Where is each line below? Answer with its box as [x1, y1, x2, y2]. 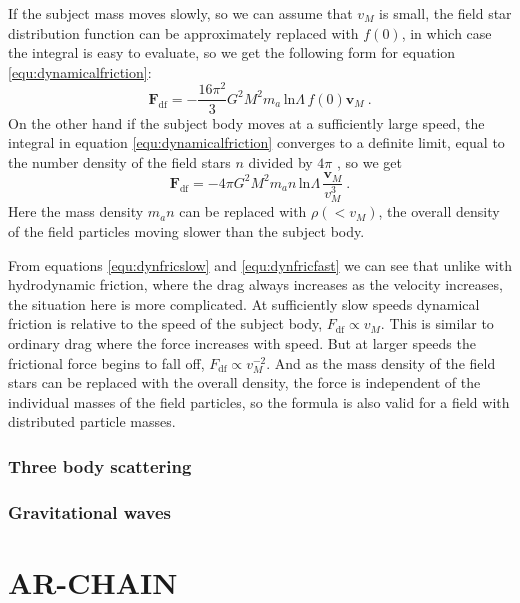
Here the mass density [8, 201, 144, 222]
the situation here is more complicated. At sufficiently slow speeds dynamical [8, 293, 480, 314]
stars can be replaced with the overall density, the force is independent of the [8, 372, 481, 393]
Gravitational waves [8, 499, 171, 524]
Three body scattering [8, 453, 192, 478]
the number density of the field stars [8, 151, 231, 172]
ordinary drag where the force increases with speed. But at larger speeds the [8, 333, 476, 353]
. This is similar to [380, 313, 494, 334]
